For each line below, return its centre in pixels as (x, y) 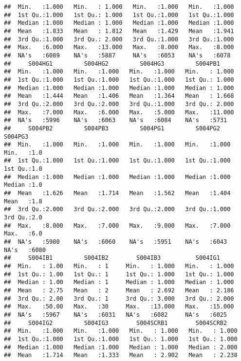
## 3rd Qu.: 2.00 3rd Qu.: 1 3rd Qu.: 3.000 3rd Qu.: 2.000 (119, 298)
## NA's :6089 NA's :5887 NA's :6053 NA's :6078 (117, 55)
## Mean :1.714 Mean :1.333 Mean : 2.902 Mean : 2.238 (121, 355)
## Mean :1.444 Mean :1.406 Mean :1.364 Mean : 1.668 (119, 96)
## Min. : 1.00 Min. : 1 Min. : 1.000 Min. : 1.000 (119, 266)
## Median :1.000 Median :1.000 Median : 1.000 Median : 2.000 (121, 347)
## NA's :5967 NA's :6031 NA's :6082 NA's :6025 (116, 315)
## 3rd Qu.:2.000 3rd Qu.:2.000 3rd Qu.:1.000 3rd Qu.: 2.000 (119, 104)
